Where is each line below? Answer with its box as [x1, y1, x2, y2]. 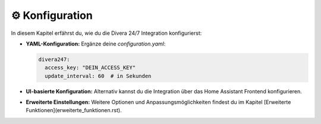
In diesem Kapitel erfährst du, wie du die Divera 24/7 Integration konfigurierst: [11, 30, 202, 37]
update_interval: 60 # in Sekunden [45, 73, 152, 79]
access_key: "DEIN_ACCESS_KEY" [45, 64, 136, 71]
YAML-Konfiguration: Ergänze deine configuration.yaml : [26, 40, 166, 47]
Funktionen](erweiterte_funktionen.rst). [26, 107, 122, 114]
